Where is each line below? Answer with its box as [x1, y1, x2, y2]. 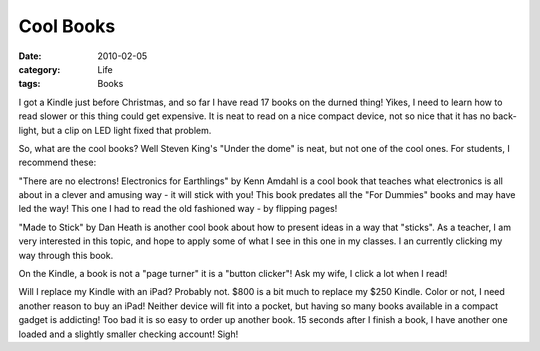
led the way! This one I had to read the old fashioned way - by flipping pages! [18, 203, 338, 215]
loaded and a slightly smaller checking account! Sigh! [18, 328, 239, 340]
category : [18, 63, 61, 75]
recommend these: [18, 156, 97, 169]
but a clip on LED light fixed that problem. [41, 124, 212, 136]
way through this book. [18, 249, 114, 261]
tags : [18, 78, 41, 90]
